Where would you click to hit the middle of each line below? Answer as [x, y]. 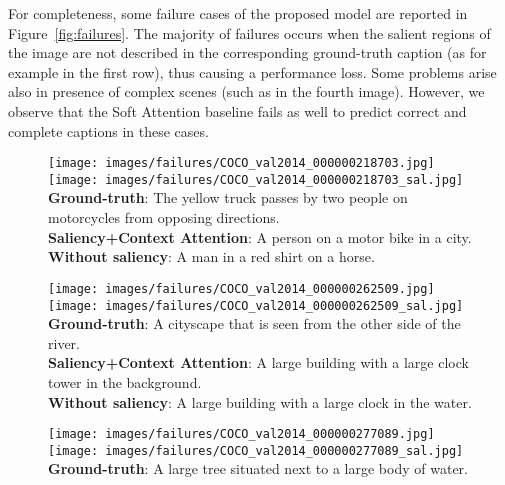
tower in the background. [125, 381]
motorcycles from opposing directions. [164, 217]
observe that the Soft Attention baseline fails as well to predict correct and [237, 110]
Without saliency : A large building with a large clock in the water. [260, 401]
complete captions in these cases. [108, 130]
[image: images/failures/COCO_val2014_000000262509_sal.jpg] [256, 305]
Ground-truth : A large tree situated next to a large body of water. [258, 468]
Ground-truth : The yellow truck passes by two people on [228, 197]
